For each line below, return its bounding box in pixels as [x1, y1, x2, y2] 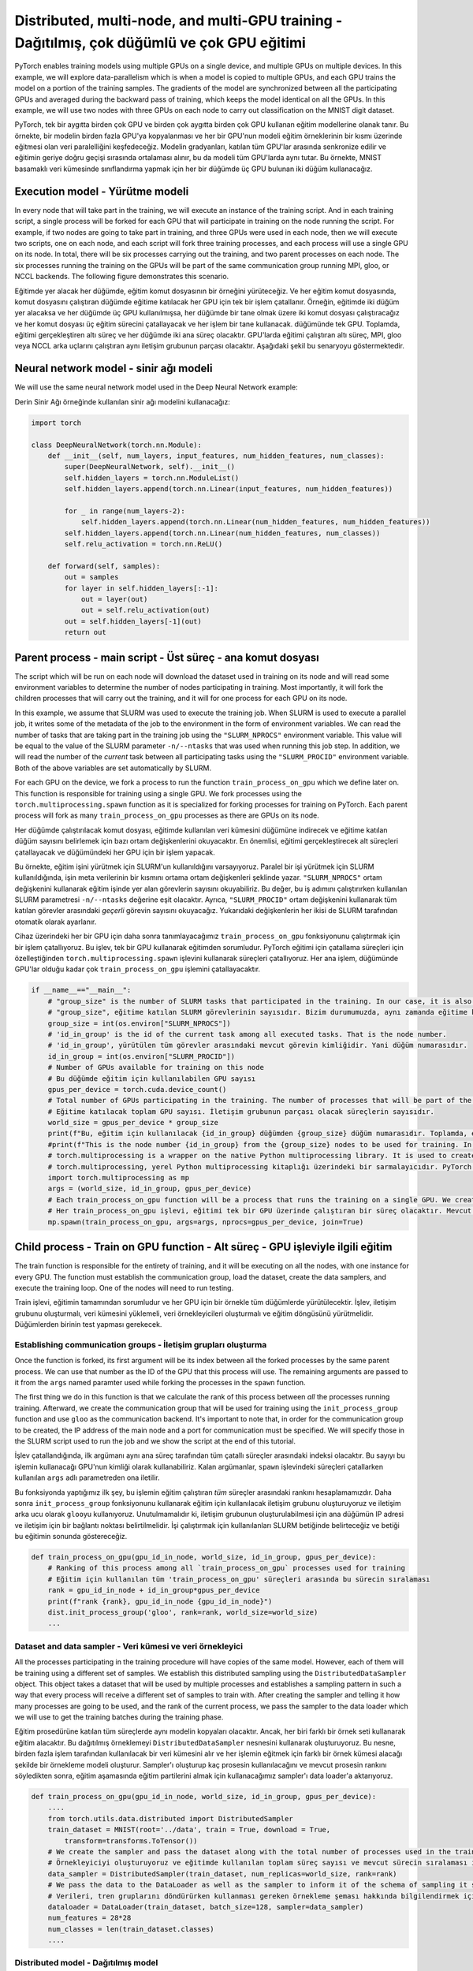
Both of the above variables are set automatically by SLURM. [14, 763, 212, 773]
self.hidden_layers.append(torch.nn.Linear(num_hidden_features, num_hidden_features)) [80, 517, 430, 527]
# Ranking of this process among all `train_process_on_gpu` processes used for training [47, 1563, 406, 1573]
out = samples [64, 572, 119, 582]
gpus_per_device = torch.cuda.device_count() [47, 1085, 227, 1094]
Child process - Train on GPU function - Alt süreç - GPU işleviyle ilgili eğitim [14, 1240, 393, 1254]
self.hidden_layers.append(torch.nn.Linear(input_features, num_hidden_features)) [64, 485, 393, 494]
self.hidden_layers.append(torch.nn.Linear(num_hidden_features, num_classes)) [64, 528, 381, 538]
